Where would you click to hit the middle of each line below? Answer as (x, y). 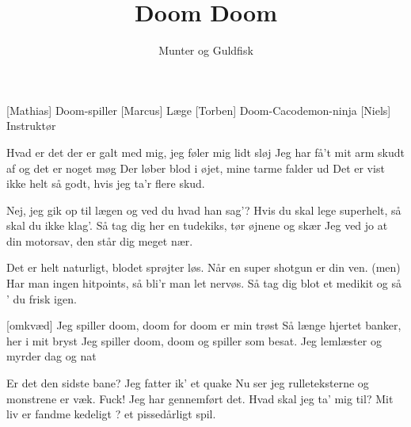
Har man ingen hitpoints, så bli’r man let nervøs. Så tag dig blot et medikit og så (204, 283)
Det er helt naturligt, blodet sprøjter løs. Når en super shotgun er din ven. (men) (204, 267)
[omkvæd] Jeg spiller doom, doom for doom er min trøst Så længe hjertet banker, (204, 325)
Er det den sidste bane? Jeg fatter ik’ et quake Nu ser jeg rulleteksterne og (188, 383)
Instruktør (31, 126)
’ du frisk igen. (42, 298)
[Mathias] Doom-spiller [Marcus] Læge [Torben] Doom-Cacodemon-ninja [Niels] (199, 110)
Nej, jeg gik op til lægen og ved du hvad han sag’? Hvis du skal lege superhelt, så (204, 210)
